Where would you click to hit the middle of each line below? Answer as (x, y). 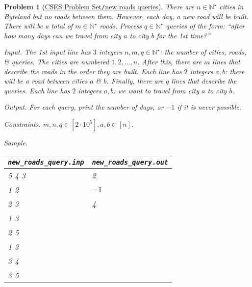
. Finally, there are (135, 81)
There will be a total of (38, 26)
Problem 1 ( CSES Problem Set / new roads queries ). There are (99, 6)
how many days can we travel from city (63, 35)
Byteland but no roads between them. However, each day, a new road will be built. (126, 16)
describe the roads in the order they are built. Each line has (93, 71)
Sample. (16, 143)
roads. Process (121, 26)
